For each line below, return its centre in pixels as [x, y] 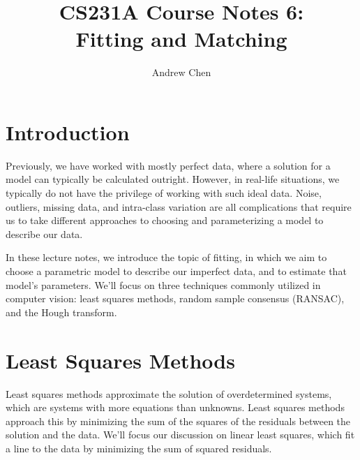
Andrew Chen [181, 72]
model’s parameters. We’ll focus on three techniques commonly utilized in [163, 284]
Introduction [68, 132]
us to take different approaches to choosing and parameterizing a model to [165, 220]
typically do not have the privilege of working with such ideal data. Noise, [164, 193]
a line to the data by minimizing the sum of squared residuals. [139, 448]
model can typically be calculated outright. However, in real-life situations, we [173, 179]
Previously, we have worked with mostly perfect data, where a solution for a [168, 165]
